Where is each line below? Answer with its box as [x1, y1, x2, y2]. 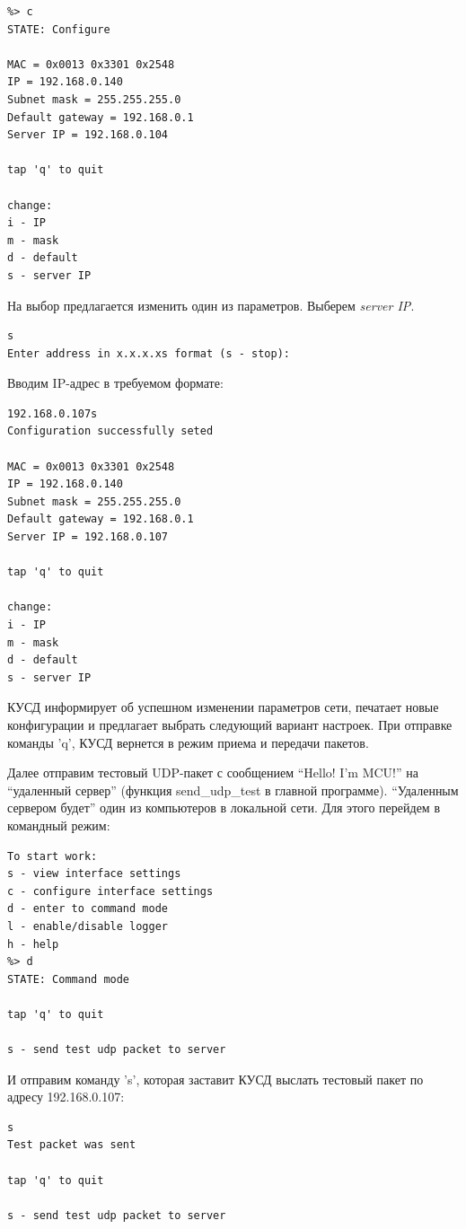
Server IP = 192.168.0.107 [7, 531, 168, 544]
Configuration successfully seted [7, 425, 214, 438]
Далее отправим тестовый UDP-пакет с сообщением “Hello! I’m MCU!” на [7, 763, 418, 782]
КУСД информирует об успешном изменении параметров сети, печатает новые [7, 698, 439, 716]
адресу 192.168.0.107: [7, 1087, 125, 1106]
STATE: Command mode [7, 972, 130, 986]
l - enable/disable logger [7, 919, 168, 933]
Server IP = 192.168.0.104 [7, 128, 168, 142]
